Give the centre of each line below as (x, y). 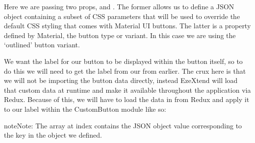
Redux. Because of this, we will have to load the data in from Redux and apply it (127, 99)
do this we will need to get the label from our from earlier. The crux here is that (125, 71)
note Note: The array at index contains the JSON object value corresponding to (123, 125)
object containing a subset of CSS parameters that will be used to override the (122, 16)
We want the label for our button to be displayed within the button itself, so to (123, 61)
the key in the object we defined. (53, 135)
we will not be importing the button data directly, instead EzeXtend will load (121, 80)
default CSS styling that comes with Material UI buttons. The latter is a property (127, 26)
